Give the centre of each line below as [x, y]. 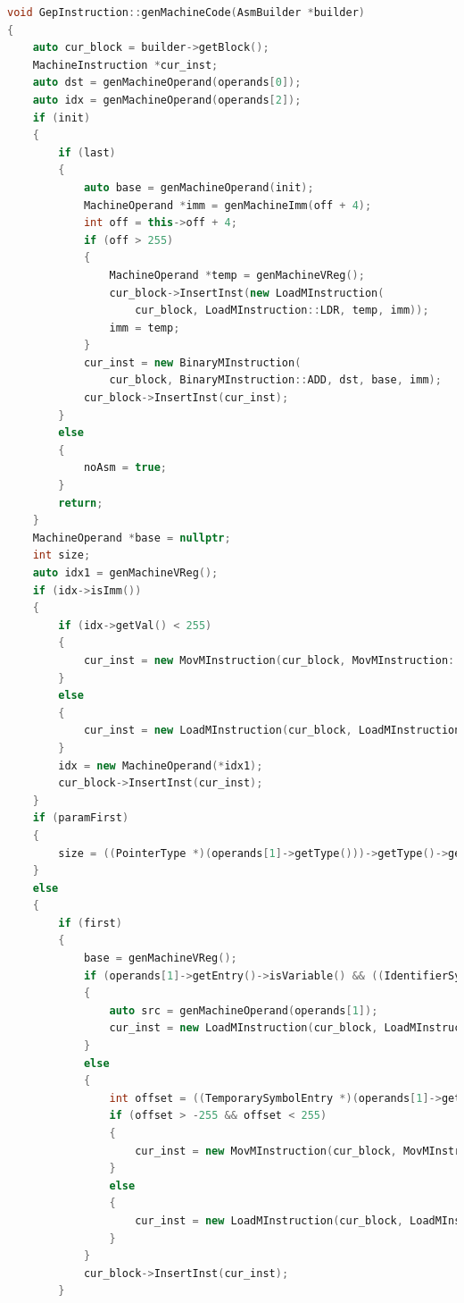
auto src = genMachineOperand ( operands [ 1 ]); [244, 1010]
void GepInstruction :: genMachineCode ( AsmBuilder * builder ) [186, 13]
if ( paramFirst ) [81, 818]
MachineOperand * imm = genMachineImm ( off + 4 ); [228, 205]
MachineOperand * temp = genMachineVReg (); [237, 275]
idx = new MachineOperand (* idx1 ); [161, 765]
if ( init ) [62, 118]
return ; [81, 503]
